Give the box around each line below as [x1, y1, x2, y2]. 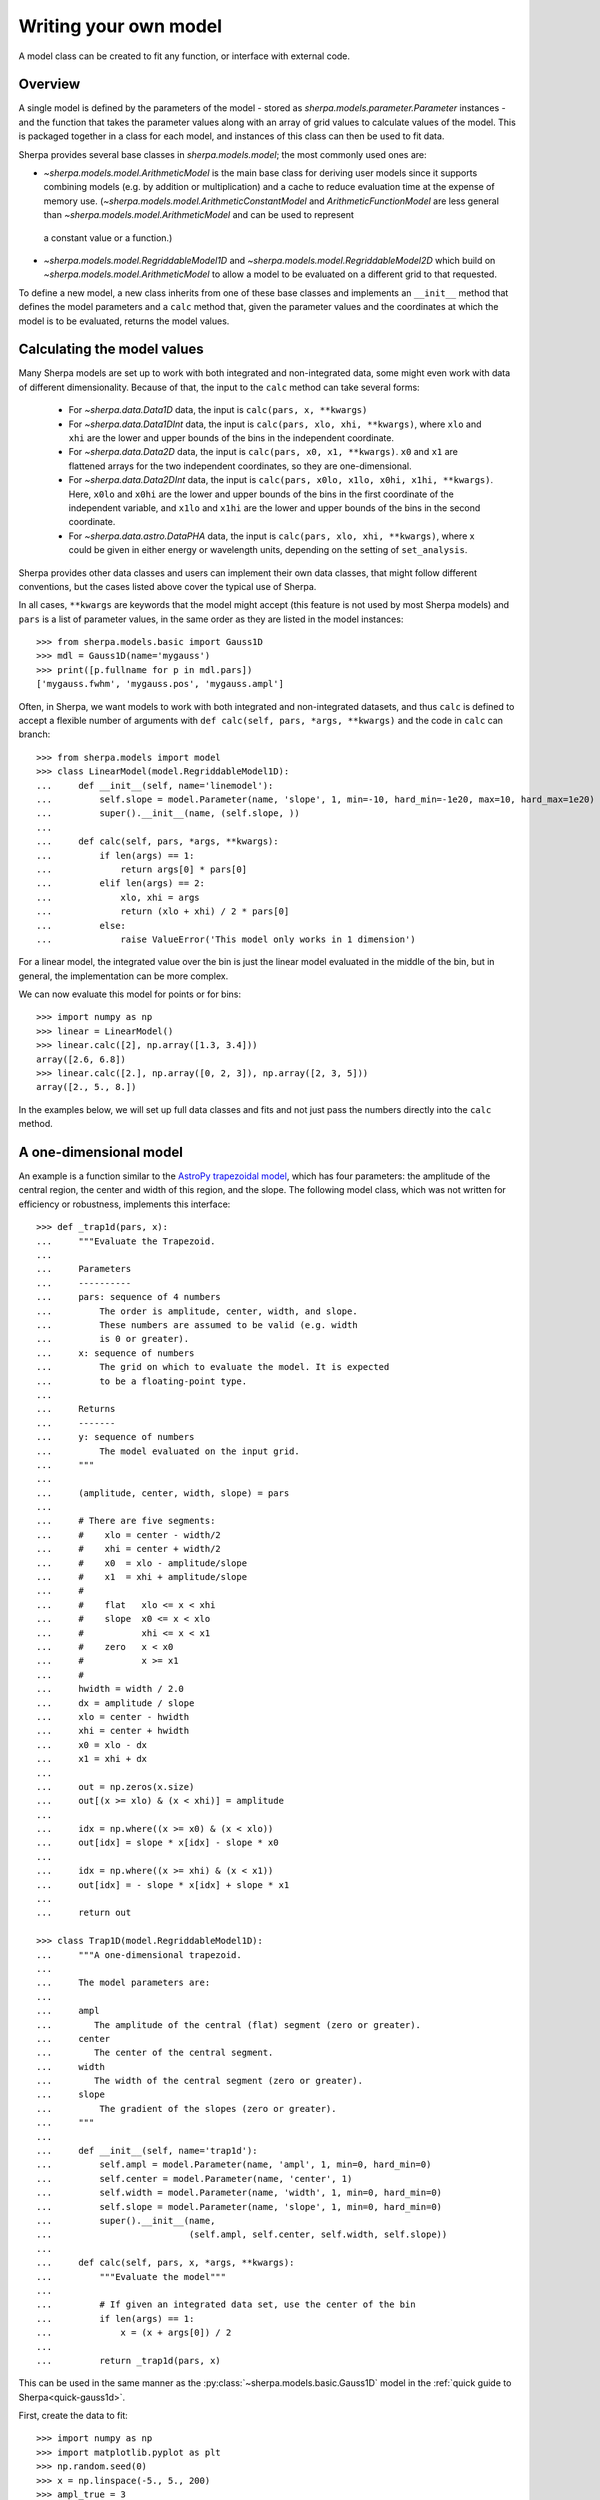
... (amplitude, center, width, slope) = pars [36, 1487, 290, 1499]
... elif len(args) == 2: [36, 878, 205, 889]
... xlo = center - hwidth [36, 1711, 190, 1722]
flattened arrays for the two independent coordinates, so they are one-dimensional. [68, 460, 412, 472]
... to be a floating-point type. [36, 1375, 248, 1387]
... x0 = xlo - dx [36, 1739, 148, 1750]
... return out [36, 1907, 132, 1919]
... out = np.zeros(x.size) [36, 1781, 195, 1792]
